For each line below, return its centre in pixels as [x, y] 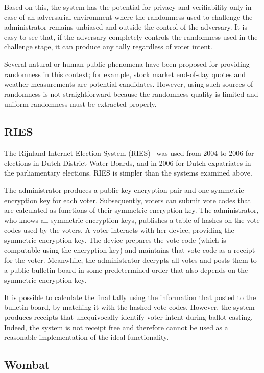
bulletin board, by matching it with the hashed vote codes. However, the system [129, 307]
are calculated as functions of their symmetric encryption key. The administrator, [131, 210]
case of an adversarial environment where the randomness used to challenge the [128, 17]
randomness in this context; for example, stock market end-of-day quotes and [125, 74]
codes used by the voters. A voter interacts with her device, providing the [119, 230]
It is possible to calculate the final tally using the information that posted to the [130, 297]
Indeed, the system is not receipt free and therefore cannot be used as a [116, 327]
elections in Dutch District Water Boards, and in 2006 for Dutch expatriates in [128, 163]
